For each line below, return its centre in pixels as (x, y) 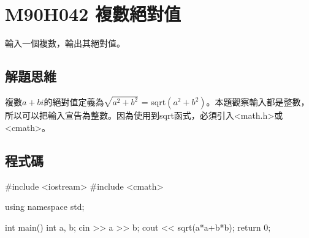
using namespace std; (45, 206)
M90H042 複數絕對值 (93, 14)
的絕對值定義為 (74, 102)
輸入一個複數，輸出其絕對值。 (65, 43)
